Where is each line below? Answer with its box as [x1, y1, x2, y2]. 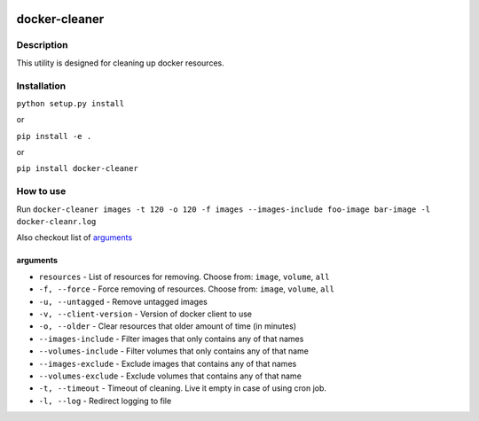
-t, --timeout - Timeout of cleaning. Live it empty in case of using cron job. [38, 383, 327, 394]
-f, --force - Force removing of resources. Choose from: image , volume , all [38, 284, 334, 294]
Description [16, 39, 68, 51]
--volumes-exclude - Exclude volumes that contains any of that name [38, 370, 302, 381]
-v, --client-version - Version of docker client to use [38, 308, 253, 319]
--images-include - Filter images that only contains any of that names [38, 333, 304, 344]
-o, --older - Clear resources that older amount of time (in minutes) [38, 321, 297, 331]
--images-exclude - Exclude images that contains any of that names [38, 358, 297, 369]
